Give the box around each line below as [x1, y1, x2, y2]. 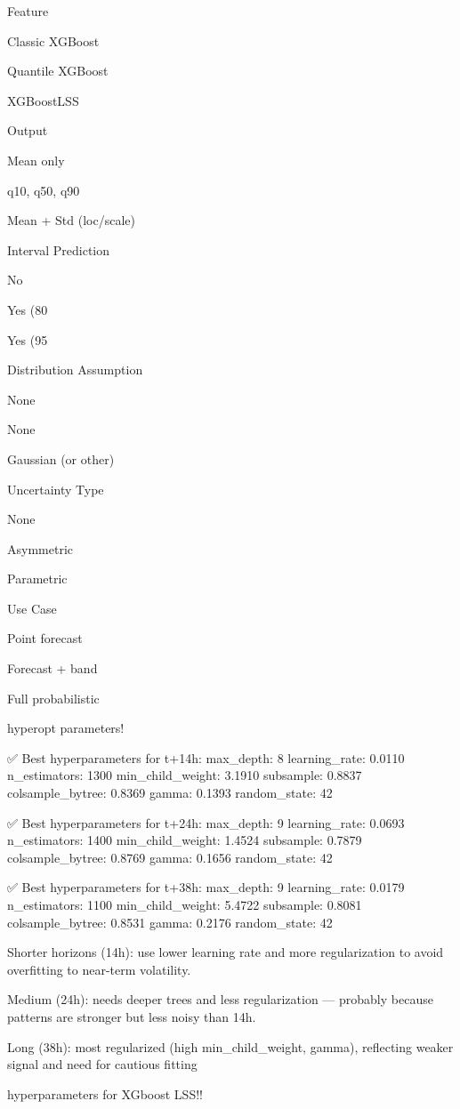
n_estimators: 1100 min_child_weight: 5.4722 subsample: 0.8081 [7, 896, 362, 913]
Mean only [7, 150, 65, 169]
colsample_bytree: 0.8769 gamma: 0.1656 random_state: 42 [7, 848, 333, 866]
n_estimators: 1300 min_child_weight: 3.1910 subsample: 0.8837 [7, 766, 362, 784]
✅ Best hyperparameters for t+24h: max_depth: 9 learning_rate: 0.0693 [7, 813, 405, 832]
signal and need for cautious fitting [7, 1055, 198, 1073]
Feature [7, 2, 49, 20]
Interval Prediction [7, 240, 110, 259]
